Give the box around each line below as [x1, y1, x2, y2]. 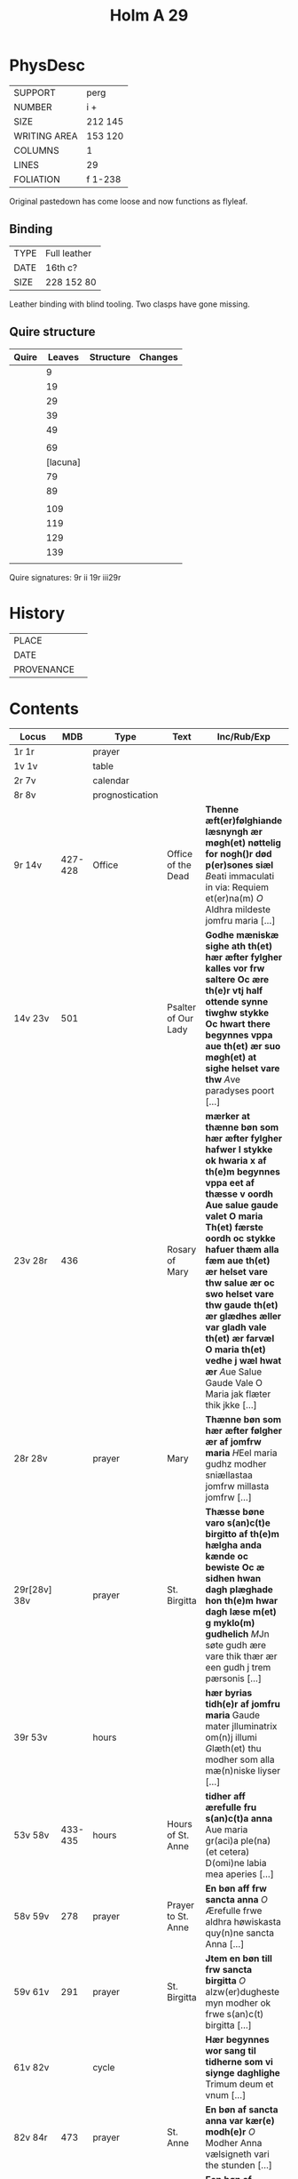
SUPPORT [13, 86, 56, 99]
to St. [167, 1911, 189, 1923]
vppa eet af [205, 1177, 255, 1190]
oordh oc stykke [205, 1232, 277, 1245]
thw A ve [205, 1073, 241, 1085]
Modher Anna [205, 2137, 263, 2150]
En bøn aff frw [205, 1882, 268, 1895]
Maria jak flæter [205, 1388, 271, 1400]
